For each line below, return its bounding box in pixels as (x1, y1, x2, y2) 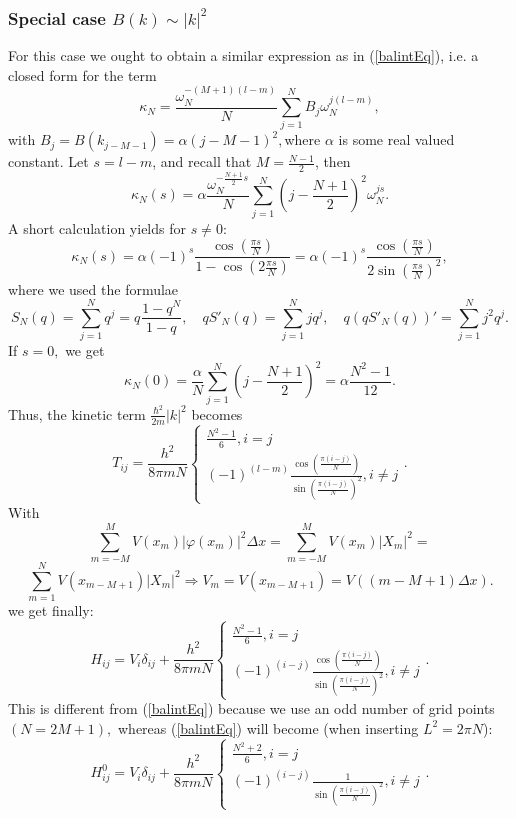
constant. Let (8, 151, 89, 172)
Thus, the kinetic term (8, 403, 146, 424)
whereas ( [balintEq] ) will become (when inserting (117, 717, 419, 738)
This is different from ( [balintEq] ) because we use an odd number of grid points (8, 698, 495, 719)
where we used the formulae (8, 278, 179, 299)
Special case (8, 5, 106, 30)
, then (314, 151, 351, 172)
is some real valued (338, 129, 455, 150)
